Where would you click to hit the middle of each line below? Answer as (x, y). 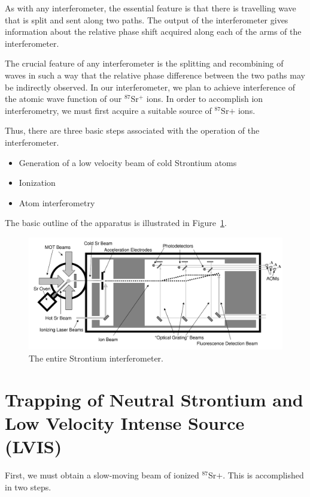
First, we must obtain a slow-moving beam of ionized (102, 475)
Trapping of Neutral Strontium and (154, 399)
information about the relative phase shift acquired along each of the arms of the (153, 31)
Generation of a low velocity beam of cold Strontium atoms (128, 162)
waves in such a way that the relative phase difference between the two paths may (155, 75)
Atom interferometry (57, 202)
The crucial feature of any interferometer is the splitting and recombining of (144, 63)
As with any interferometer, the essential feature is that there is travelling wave (151, 8)
